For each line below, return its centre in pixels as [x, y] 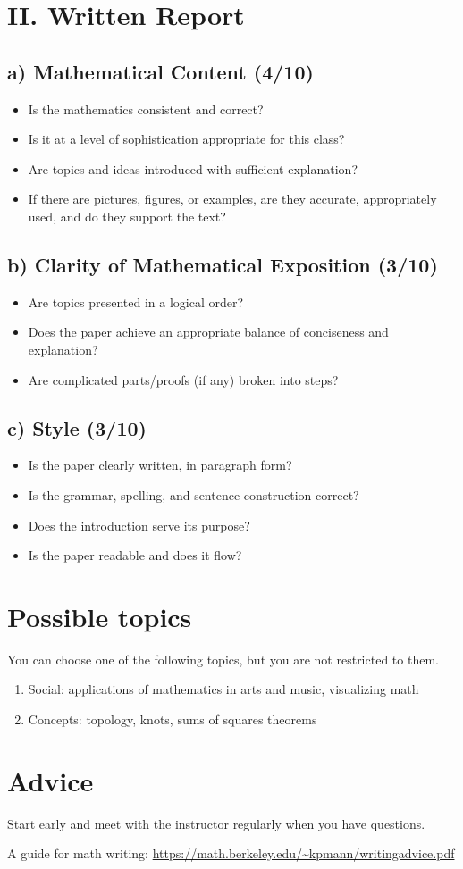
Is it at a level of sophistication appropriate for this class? [186, 139]
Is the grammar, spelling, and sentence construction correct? [194, 494]
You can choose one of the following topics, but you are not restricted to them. [223, 659]
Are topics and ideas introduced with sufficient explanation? [193, 168]
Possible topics [100, 616]
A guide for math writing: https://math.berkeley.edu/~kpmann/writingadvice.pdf [231, 853]
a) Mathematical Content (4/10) [160, 71]
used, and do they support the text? [127, 216]
